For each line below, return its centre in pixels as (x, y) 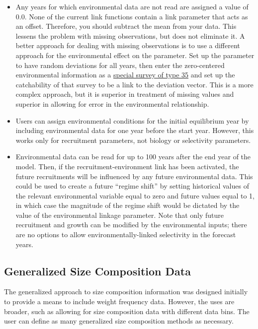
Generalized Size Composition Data (97, 271)
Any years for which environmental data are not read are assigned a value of (132, 6)
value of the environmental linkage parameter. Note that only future (120, 215)
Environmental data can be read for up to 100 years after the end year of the (133, 157)
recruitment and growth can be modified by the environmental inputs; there (131, 225)
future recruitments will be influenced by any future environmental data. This (134, 176)
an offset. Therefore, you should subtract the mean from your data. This (126, 26)
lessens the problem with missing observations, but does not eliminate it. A (130, 35)
